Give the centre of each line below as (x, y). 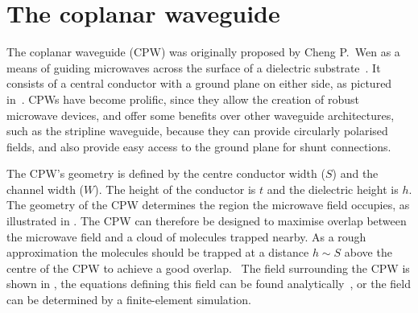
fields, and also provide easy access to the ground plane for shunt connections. (199, 146)
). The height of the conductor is (175, 189)
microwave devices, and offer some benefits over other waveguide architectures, (201, 115)
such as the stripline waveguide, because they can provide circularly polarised (197, 131)
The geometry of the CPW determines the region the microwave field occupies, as (208, 205)
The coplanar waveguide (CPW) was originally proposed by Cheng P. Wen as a (203, 52)
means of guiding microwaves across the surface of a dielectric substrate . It (194, 67)
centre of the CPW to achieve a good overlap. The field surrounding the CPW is (208, 268)
